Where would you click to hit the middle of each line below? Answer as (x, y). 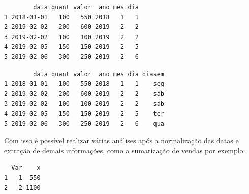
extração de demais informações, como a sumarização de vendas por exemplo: (125, 150)
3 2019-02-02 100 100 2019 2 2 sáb (84, 104)
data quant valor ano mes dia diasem (99, 74)
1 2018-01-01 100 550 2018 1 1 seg (84, 84)
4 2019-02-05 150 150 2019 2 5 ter (84, 114)
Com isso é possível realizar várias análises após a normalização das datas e (121, 140)
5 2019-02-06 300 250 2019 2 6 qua (84, 124)
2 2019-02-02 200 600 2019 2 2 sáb (84, 94)
